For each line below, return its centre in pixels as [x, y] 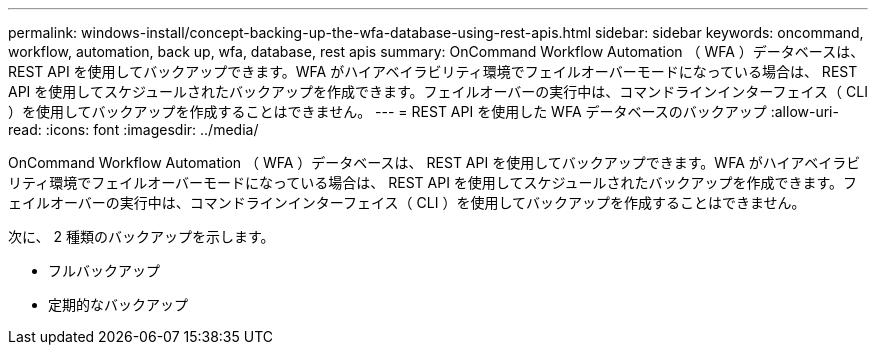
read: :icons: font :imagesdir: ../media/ [133, 129]
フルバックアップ [104, 270]
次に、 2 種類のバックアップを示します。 [141, 236]
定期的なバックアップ [118, 304]
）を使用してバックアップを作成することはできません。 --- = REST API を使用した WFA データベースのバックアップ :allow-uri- [423, 111]
